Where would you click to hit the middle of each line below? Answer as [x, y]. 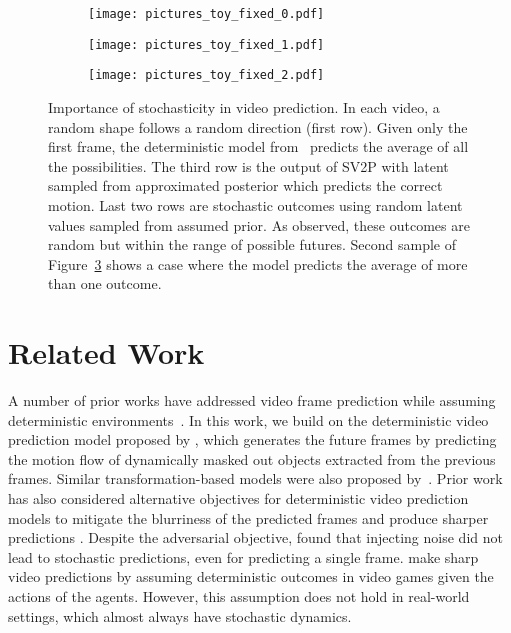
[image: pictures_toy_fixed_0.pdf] [206, 14]
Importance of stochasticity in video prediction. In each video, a [244, 106]
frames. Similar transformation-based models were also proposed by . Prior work [255, 478]
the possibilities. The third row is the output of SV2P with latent [248, 165]
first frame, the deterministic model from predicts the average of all [258, 146]
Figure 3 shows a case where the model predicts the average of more [258, 263]
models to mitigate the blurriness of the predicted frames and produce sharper [248, 517]
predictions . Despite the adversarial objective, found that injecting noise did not [255, 537]
